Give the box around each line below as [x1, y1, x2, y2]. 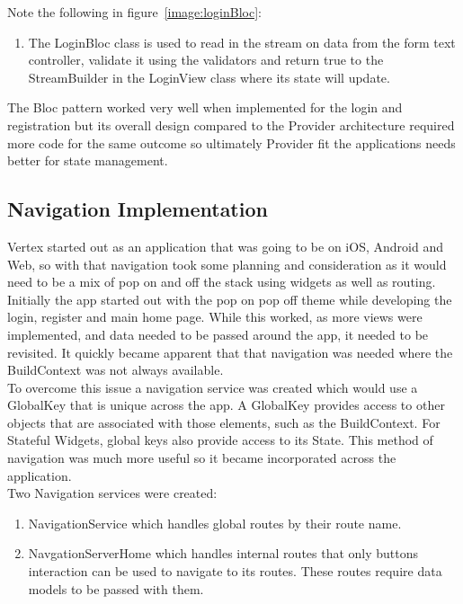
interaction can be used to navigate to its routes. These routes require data [28, 562, 442, 581]
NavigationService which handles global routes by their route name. [28, 513, 402, 532]
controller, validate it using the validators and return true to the [28, 50, 384, 69]
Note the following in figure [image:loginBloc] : [7, 3, 263, 21]
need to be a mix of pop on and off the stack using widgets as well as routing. [7, 272, 436, 291]
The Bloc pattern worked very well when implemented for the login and [7, 98, 403, 117]
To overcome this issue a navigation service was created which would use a [7, 377, 418, 396]
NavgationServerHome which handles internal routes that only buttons [28, 544, 419, 563]
